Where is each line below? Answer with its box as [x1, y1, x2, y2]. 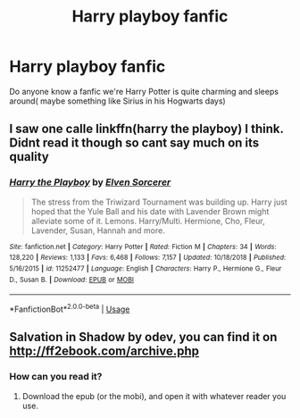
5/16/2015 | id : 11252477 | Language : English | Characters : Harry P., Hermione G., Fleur [9, 263, 282, 273]
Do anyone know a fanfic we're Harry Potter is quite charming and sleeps [9, 86, 279, 96]
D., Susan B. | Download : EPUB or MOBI [9, 275, 134, 284]
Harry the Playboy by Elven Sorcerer [9, 176, 171, 188]
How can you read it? [9, 371, 103, 383]
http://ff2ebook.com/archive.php [9, 344, 199, 359]
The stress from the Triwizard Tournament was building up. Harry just [30, 196, 287, 207]
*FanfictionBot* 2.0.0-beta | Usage [9, 302, 130, 314]
